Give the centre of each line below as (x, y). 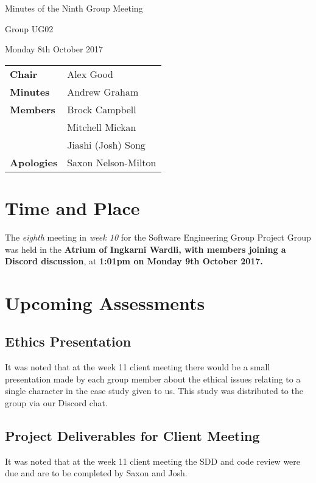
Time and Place (72, 207)
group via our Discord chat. (56, 403)
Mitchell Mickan (102, 127)
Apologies (34, 162)
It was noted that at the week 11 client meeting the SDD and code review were (153, 461)
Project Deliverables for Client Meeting (132, 436)
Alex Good (90, 74)
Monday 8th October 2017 (54, 49)
